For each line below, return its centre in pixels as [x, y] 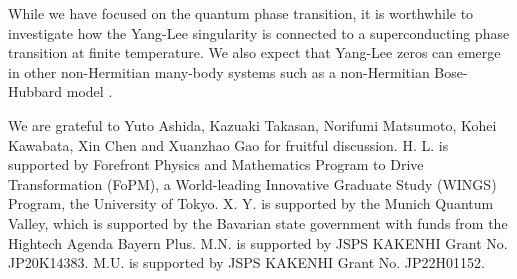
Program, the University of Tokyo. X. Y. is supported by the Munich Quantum [251, 203]
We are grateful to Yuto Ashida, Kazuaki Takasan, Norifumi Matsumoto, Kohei [252, 124]
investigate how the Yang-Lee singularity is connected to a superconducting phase [259, 32]
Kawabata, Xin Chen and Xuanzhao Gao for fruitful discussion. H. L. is [228, 144]
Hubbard [35, 91]
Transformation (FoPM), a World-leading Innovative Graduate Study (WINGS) [252, 183]
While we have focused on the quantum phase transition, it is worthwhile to [241, 13]
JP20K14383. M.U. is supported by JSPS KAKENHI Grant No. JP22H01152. [246, 262]
